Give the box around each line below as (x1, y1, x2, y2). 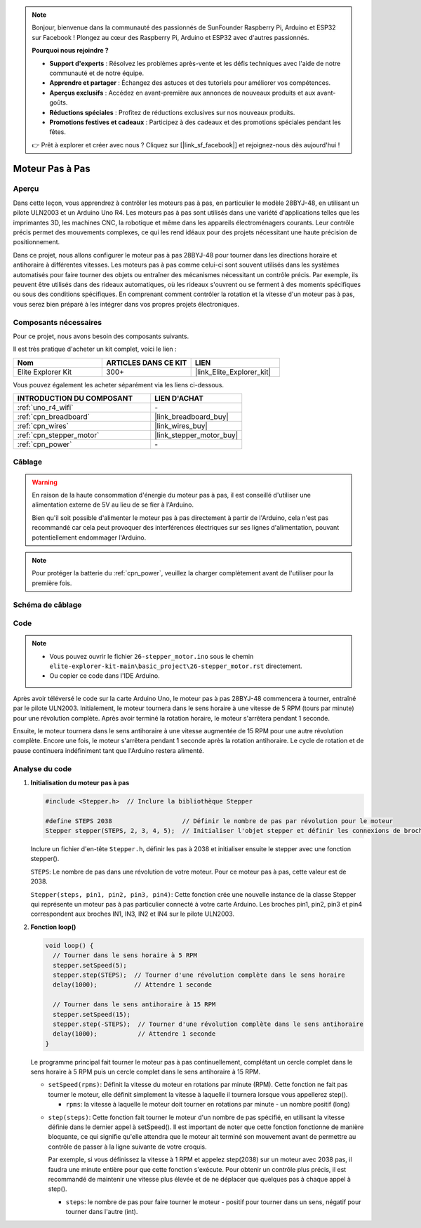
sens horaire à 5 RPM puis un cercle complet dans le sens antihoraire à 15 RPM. (30, 1067, 261, 1076)
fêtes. (49, 128, 66, 136)
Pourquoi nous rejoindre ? (32, 46, 109, 55)
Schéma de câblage (13, 600, 82, 610)
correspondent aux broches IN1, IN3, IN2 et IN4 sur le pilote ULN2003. (30, 909, 235, 919)
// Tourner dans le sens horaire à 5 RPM (53, 952, 198, 959)
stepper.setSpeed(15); (53, 1010, 131, 1018)
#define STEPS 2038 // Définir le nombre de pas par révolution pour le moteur (45, 817, 393, 825)
